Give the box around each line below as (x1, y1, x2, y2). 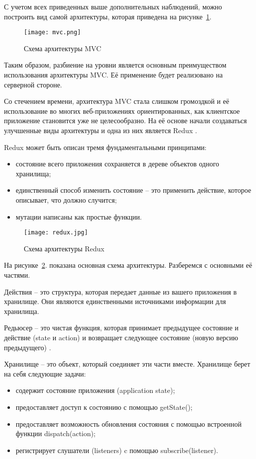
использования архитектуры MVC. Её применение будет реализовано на (4, 70, 223, 80)
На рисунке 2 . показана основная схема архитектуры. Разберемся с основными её (4, 260, 253, 270)
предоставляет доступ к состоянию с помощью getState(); (15, 401, 193, 412)
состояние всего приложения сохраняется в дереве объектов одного (15, 158, 219, 169)
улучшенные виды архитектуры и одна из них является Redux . (4, 125, 197, 135)
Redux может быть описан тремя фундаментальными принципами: (4, 142, 207, 152)
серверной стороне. (4, 79, 62, 89)
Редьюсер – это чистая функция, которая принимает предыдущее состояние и (4, 322, 239, 333)
